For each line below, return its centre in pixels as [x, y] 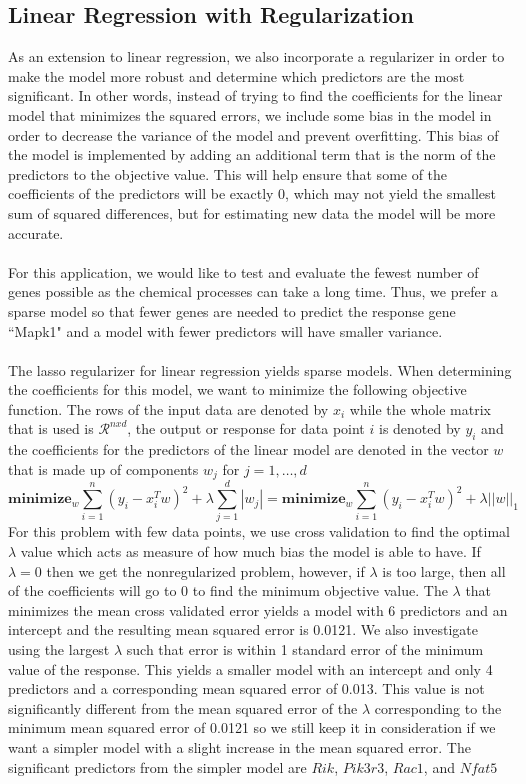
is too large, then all [444, 570]
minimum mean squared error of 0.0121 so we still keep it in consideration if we [252, 727]
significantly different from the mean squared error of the [183, 707]
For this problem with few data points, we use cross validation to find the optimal [259, 531]
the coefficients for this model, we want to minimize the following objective [237, 389]
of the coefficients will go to [92, 590]
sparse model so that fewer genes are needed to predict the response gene [232, 310]
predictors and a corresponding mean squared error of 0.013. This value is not [246, 688]
